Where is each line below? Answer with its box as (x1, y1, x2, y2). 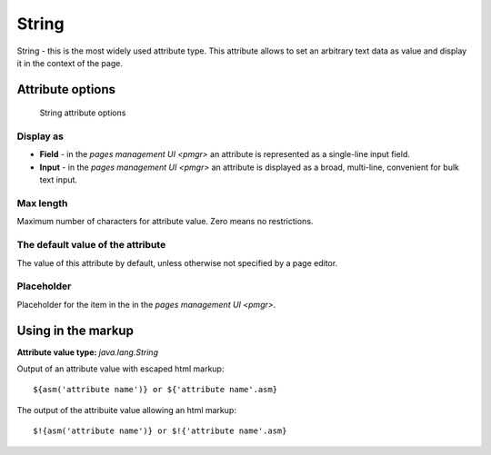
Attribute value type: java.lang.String (16, 346, 159, 358)
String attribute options (39, 107, 126, 118)
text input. (39, 174, 77, 185)
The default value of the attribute (16, 239, 166, 252)
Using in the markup (16, 322, 134, 338)
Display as (16, 130, 64, 143)
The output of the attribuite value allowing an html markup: (16, 404, 236, 415)
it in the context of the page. (16, 57, 123, 68)
